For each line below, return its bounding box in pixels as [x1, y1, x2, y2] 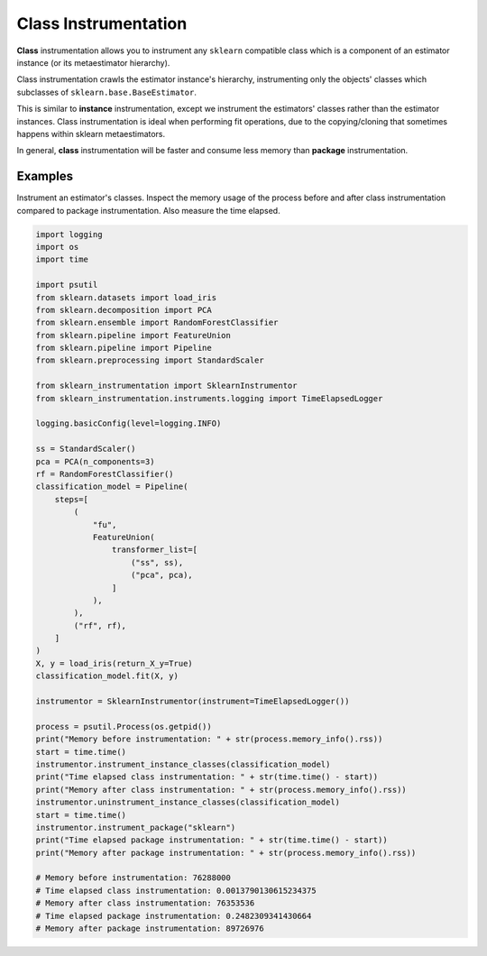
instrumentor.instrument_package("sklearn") [35, 822, 236, 832]
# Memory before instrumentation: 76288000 [35, 873, 232, 883]
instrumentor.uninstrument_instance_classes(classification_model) [35, 797, 341, 807]
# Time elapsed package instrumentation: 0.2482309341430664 [35, 911, 312, 921]
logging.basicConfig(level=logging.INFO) [35, 418, 222, 428]
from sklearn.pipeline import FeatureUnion [35, 330, 232, 340]
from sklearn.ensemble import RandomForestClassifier [35, 317, 279, 328]
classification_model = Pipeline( [35, 482, 188, 492]
